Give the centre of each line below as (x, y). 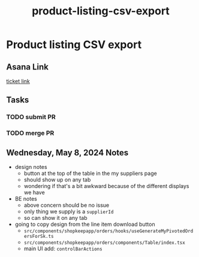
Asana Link (28, 67)
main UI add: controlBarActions (63, 249)
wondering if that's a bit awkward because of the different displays (106, 186)
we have (34, 192)
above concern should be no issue (67, 205)
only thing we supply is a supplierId (69, 211)
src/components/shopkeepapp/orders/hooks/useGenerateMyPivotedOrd (108, 231)
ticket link (18, 81)
